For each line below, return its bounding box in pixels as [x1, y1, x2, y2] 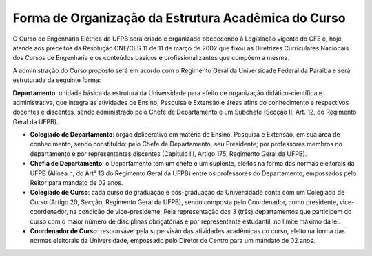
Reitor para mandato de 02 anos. [30, 179, 123, 187]
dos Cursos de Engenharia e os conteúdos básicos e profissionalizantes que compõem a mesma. [12, 54, 289, 62]
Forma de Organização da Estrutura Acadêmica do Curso [12, 10, 346, 26]
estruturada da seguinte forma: [12, 76, 101, 84]
